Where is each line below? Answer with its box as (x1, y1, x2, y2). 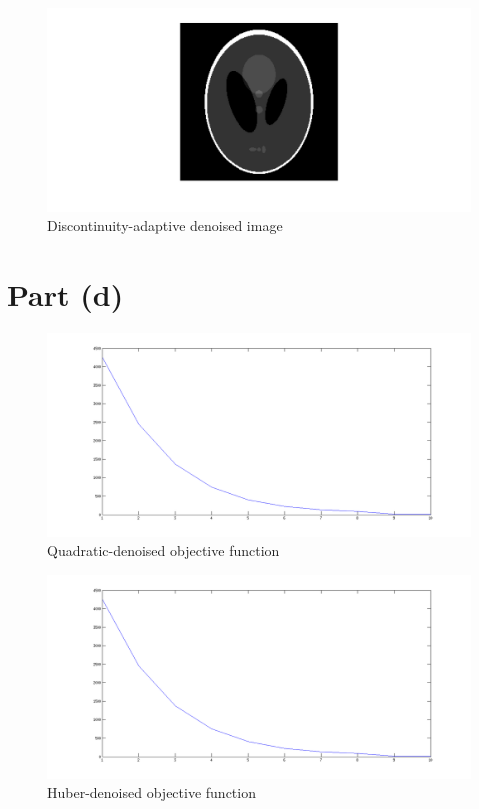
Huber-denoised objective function (47, 782, 256, 803)
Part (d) (7, 274, 124, 315)
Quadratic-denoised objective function (47, 540, 280, 561)
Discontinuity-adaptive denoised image (47, 215, 283, 236)
